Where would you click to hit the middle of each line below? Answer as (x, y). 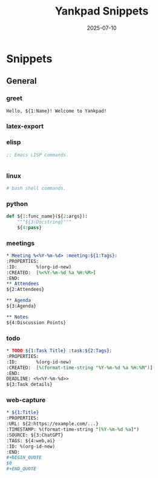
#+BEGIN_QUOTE (24, 458)
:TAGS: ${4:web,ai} (31, 440)
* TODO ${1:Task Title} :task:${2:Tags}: (59, 351)
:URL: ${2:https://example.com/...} (52, 424)
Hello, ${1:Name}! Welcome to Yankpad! (57, 111)
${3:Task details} (29, 385)
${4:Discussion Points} (36, 322)
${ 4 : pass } (30, 227)
